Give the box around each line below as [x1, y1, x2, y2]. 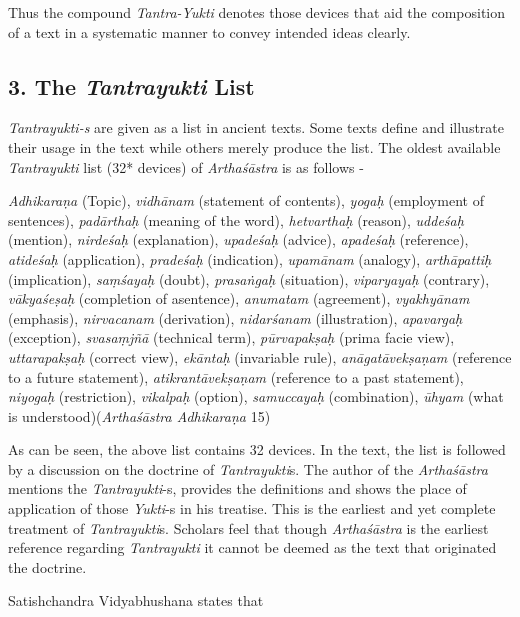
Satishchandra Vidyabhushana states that [8, 590, 264, 611]
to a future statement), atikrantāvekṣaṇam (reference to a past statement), [8, 366, 464, 387]
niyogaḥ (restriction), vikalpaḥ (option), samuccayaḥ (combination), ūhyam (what [8, 386, 504, 407]
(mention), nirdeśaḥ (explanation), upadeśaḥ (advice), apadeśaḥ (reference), [8, 229, 469, 250]
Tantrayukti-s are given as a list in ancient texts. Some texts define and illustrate [8, 117, 505, 138]
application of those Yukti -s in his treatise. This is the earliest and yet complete [8, 498, 496, 519]
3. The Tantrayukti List [8, 70, 255, 101]
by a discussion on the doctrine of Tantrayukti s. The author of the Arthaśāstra [8, 458, 488, 479]
